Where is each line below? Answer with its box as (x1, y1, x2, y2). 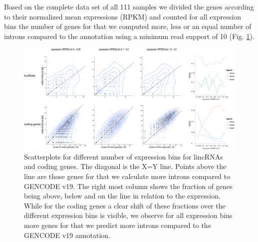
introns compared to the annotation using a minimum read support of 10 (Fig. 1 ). (4, 30, 255, 41)
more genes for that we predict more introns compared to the (24, 220, 211, 230)
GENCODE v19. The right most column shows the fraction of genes (24, 180, 233, 191)
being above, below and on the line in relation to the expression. (24, 190, 221, 201)
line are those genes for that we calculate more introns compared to (24, 171, 230, 181)
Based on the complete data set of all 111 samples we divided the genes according (4, 1, 254, 11)
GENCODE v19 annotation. (24, 229, 110, 240)
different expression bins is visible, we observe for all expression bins (24, 210, 233, 220)
